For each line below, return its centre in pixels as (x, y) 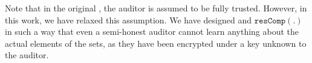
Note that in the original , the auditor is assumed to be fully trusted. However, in (156, 8)
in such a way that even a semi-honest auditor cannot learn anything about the (152, 31)
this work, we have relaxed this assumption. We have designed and (128, 19)
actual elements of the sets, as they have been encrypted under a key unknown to (156, 43)
